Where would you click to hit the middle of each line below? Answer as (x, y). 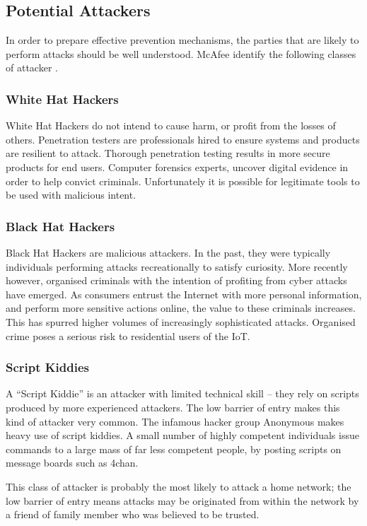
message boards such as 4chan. (72, 463)
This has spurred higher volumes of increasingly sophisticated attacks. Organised (181, 321)
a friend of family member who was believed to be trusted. (133, 514)
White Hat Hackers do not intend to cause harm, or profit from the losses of (171, 125)
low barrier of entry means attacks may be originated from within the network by (182, 500)
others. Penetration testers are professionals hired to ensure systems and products (183, 139)
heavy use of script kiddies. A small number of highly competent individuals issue (182, 435)
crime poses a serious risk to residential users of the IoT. (128, 335)
